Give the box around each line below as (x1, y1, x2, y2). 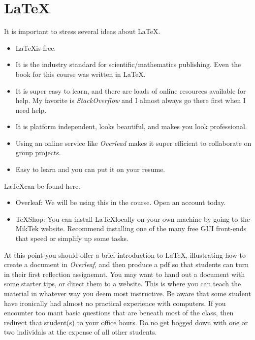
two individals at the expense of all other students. (4, 327, 157, 337)
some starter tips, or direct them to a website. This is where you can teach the (4, 278, 241, 289)
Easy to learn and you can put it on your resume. (15, 164, 165, 174)
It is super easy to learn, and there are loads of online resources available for (15, 85, 246, 96)
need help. (15, 104, 47, 115)
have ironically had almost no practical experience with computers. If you (4, 298, 226, 308)
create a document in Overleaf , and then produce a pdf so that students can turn (4, 259, 249, 270)
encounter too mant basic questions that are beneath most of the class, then (4, 307, 234, 318)
